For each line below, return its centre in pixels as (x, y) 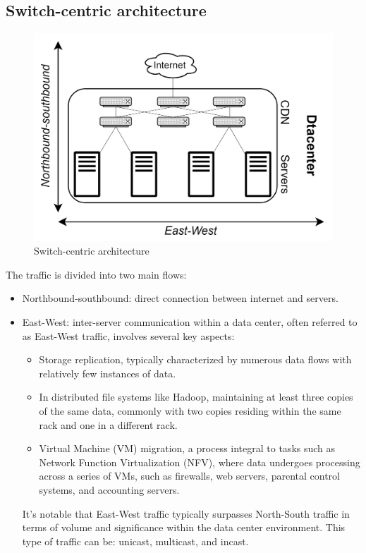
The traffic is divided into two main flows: (96, 274)
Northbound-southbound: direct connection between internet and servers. (180, 298)
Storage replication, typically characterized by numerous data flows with (195, 359)
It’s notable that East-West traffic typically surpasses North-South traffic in (186, 513)
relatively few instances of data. (108, 373)
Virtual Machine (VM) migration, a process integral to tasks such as (187, 448)
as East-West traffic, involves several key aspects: (128, 335)
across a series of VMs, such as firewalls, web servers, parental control (190, 476)
